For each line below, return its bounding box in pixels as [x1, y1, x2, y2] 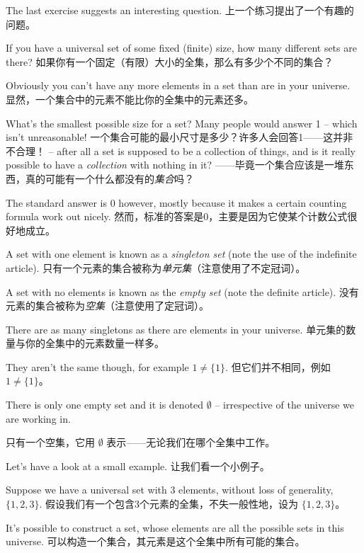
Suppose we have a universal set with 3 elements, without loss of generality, [6, 482, 334, 497]
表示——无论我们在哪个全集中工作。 [106, 435, 275, 450]
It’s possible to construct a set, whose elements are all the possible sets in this [6, 520, 344, 535]
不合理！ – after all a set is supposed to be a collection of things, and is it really [6, 143, 356, 158]
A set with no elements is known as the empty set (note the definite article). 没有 [6, 284, 359, 299]
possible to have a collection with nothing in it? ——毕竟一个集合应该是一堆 [6, 157, 344, 172]
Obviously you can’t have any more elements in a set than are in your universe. [6, 78, 351, 93]
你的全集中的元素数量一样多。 [25, 336, 164, 350]
